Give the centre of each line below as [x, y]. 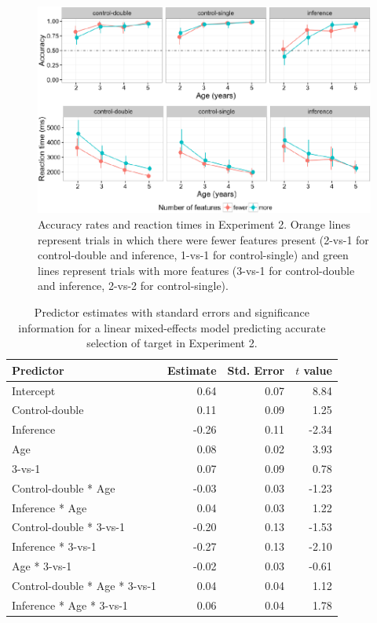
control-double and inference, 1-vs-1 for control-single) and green [193, 255]
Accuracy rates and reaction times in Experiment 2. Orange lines [194, 224]
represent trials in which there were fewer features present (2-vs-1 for [203, 239]
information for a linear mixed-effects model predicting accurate [172, 327]
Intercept [34, 390]
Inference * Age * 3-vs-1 [70, 605]
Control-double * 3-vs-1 [69, 527]
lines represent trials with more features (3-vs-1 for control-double [196, 270]
